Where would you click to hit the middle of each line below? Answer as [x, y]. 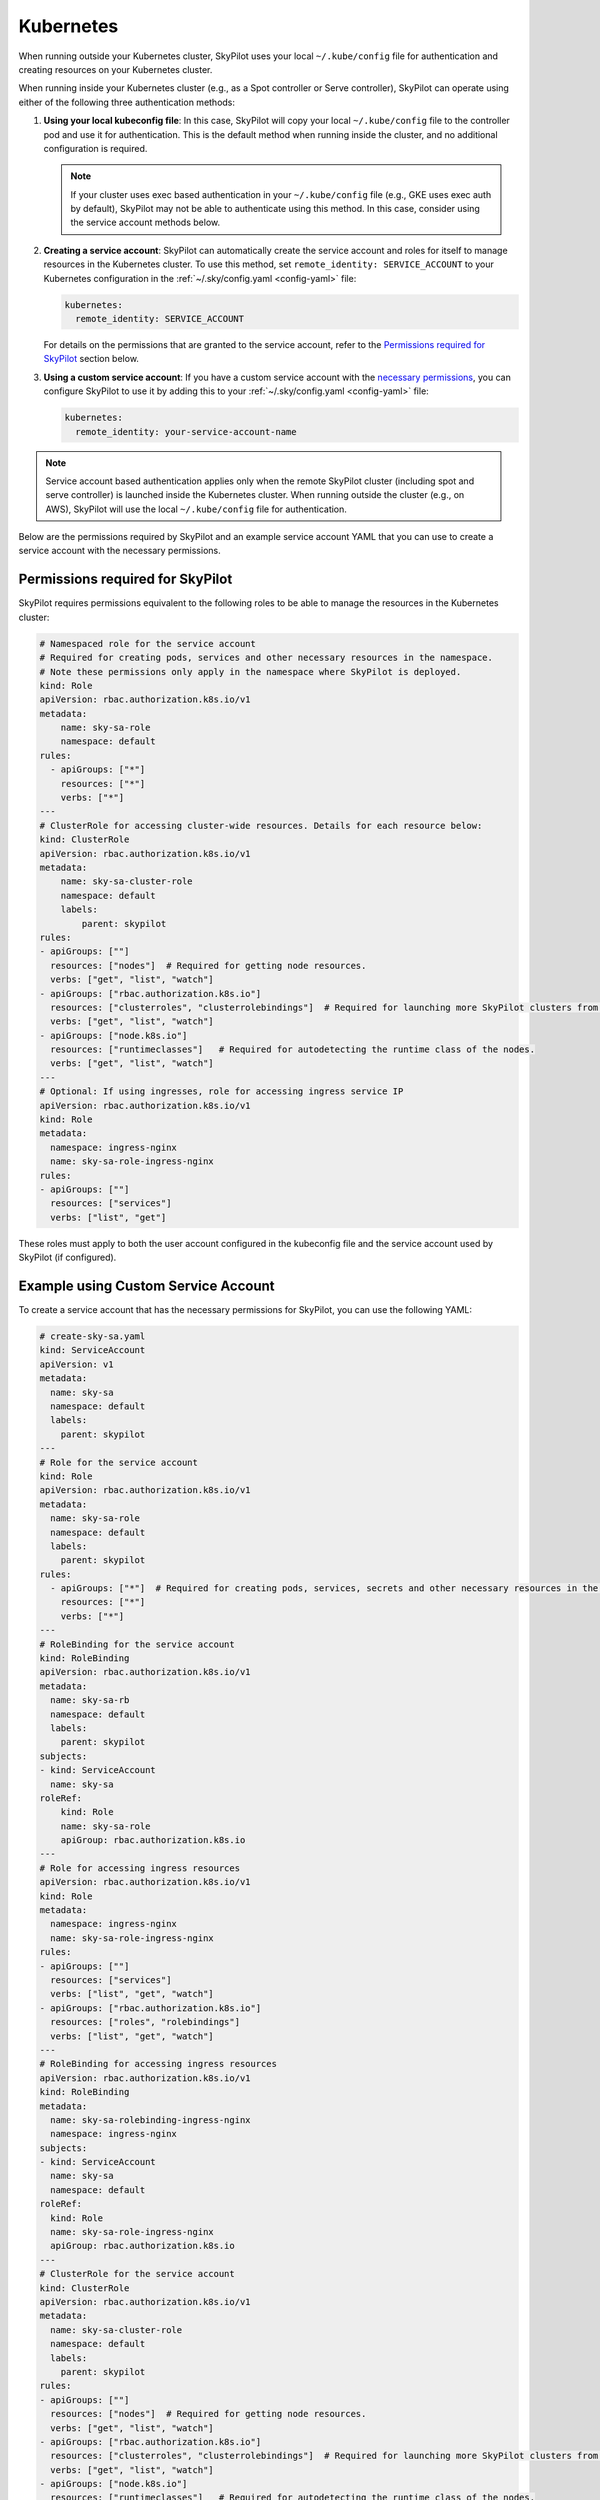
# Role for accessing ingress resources [139, 1868]
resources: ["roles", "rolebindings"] [145, 2022]
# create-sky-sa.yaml [92, 1336]
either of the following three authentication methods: [126, 102]
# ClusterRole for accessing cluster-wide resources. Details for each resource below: [261, 825]
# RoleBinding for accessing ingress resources [158, 2064]
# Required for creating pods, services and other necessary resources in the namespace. [266, 658]
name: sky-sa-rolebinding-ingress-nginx [150, 2119]
